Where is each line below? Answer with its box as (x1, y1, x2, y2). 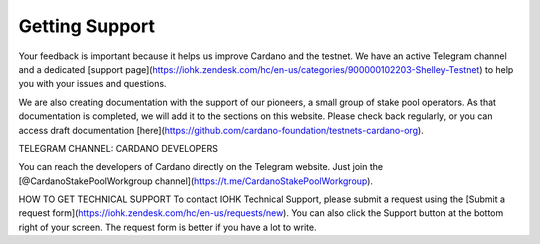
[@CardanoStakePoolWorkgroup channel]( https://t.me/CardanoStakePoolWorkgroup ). (18, 175, 374, 187)
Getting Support (18, 15, 155, 37)
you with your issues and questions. (18, 78, 167, 90)
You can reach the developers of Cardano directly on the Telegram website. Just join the (18, 161, 384, 173)
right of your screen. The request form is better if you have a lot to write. (18, 221, 317, 233)
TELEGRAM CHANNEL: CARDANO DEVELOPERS (18, 142, 219, 154)
